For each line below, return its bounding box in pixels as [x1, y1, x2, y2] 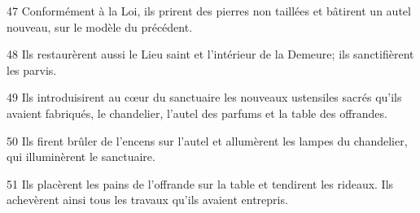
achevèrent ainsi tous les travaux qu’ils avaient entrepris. [7, 191, 288, 208]
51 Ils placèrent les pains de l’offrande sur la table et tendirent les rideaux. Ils [7, 175, 394, 192]
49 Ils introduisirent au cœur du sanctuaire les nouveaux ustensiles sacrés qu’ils [7, 89, 402, 106]
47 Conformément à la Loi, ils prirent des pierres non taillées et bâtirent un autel [7, 2, 411, 19]
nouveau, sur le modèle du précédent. [7, 18, 193, 35]
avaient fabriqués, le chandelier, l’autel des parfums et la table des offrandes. [7, 104, 387, 121]
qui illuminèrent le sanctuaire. [7, 148, 155, 165]
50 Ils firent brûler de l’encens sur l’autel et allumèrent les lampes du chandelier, [7, 132, 408, 149]
